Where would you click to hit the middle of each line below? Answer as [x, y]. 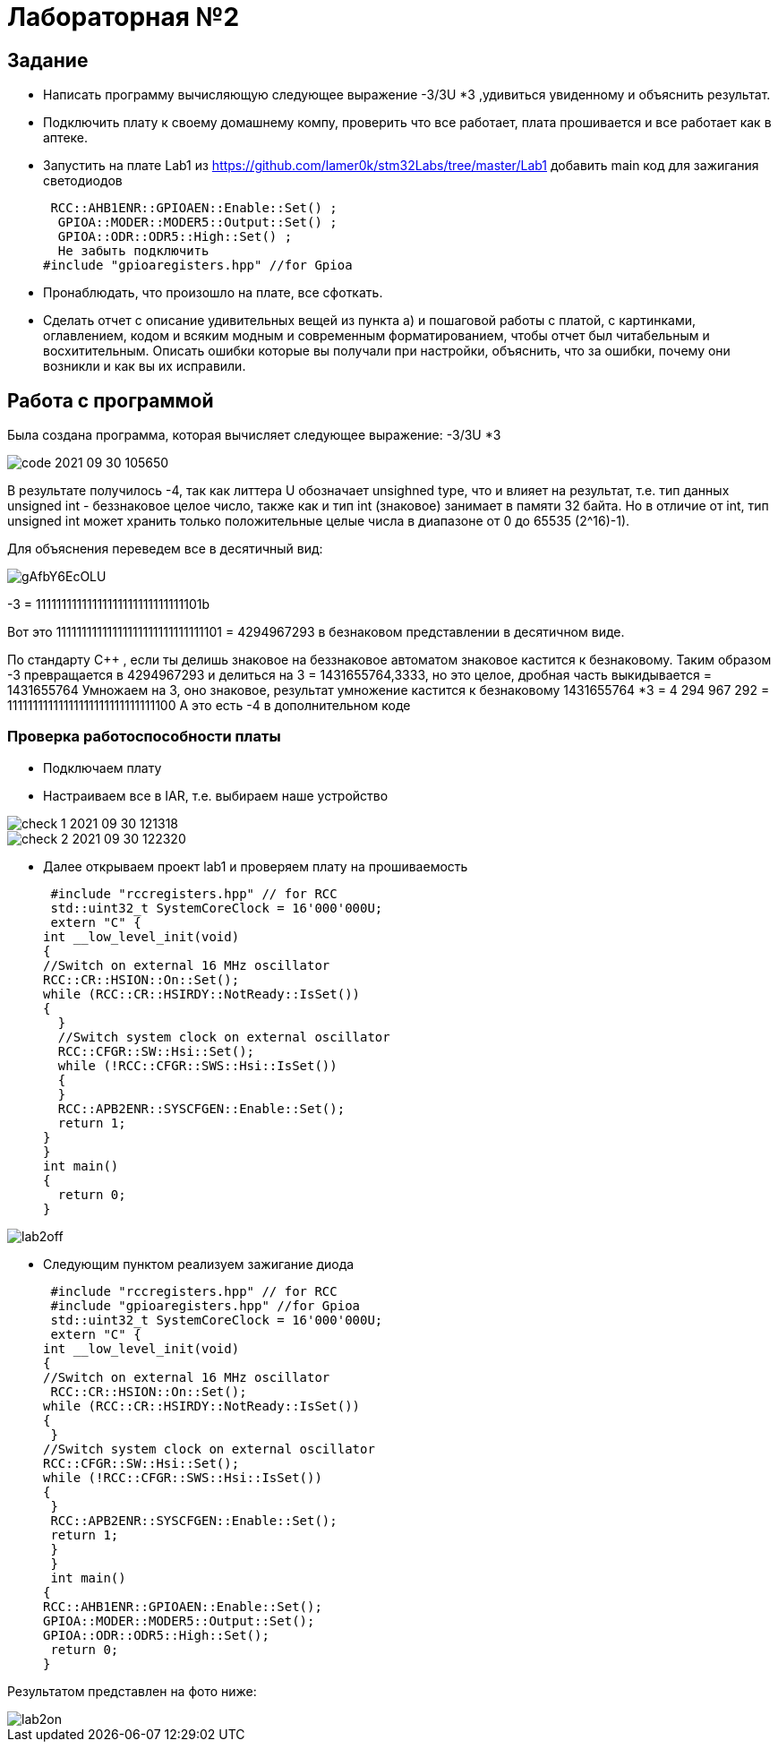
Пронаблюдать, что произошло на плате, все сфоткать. [213, 293]
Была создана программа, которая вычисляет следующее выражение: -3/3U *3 [254, 435]
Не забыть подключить [133, 251]
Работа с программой [111, 400]
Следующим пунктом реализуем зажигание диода [199, 1264]
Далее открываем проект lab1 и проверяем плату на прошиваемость [256, 866]
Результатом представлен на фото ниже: [132, 1691]
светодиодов [83, 181]
